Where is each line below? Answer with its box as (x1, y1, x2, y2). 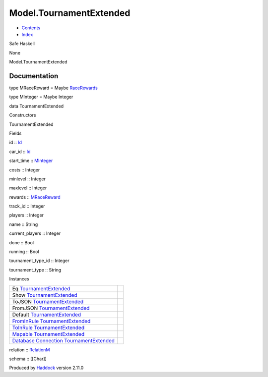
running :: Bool (9, 249, 39, 255)
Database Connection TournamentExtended (12, 337, 115, 344)
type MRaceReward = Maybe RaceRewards (9, 85, 98, 91)
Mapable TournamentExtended (12, 330, 84, 337)
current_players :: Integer (9, 230, 61, 236)
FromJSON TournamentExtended (12, 305, 90, 312)
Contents (21, 25, 41, 31)
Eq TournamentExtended (12, 285, 70, 292)
